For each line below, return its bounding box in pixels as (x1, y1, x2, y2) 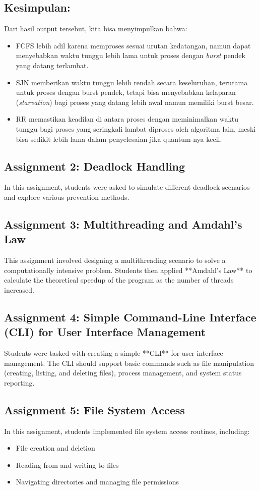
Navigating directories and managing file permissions (16, 476, 179, 487)
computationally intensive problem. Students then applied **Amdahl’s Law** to (4, 264, 252, 275)
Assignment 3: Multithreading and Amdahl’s (4, 216, 242, 232)
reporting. (4, 377, 35, 388)
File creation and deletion (16, 443, 95, 453)
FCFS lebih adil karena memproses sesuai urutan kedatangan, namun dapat (16, 40, 251, 50)
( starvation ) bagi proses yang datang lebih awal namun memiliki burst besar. (16, 96, 254, 107)
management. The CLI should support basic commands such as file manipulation (4, 357, 254, 368)
